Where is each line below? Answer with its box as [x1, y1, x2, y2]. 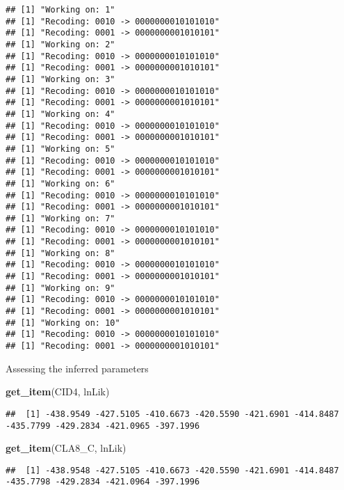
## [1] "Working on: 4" [6, 109, 115, 119]
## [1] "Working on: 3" [6, 74, 115, 84]
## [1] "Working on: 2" [6, 39, 115, 49]
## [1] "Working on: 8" [6, 248, 115, 258]
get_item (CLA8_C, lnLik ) [6, 441, 126, 455]
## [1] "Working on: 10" [6, 317, 120, 328]
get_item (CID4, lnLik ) [6, 384, 110, 399]
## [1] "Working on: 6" [6, 178, 115, 189]
